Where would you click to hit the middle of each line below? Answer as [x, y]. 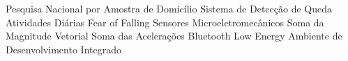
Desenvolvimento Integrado [63, 49]
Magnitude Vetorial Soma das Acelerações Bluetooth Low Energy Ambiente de [174, 36]
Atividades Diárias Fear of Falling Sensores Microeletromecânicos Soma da [165, 22]
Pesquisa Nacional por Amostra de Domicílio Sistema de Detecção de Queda [169, 8]
